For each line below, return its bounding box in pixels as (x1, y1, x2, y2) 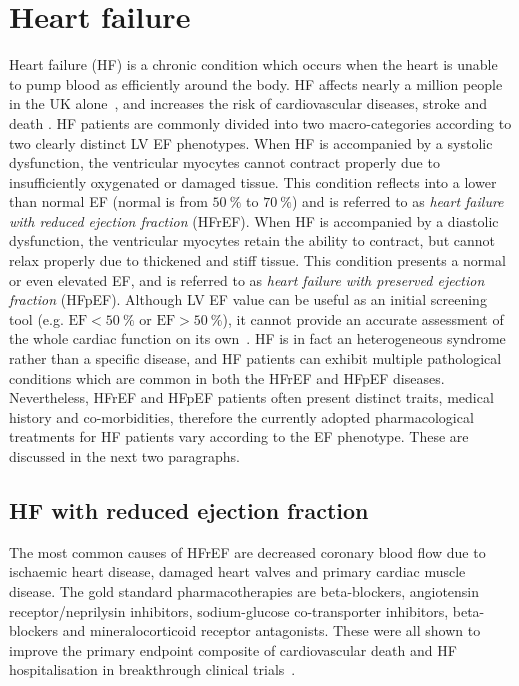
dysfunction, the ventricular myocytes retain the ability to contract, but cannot (9, 230, 496, 251)
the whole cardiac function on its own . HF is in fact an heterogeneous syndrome (9, 328, 506, 349)
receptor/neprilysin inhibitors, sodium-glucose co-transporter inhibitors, (9, 600, 449, 621)
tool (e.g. (9, 308, 64, 329)
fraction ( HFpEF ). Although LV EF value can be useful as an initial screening (9, 289, 487, 310)
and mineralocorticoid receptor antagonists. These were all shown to (62, 620, 481, 641)
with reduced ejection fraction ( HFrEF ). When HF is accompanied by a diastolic (9, 210, 499, 231)
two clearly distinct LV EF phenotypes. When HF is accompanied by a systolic (9, 132, 493, 153)
